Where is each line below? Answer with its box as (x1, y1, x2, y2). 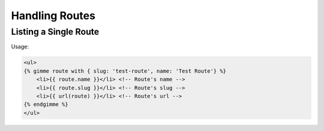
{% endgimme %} (23, 101, 68, 108)
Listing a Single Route (11, 26, 100, 37)
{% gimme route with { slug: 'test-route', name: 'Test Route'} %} (23, 68, 227, 74)
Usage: (11, 43, 29, 50)
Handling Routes (11, 9, 96, 22)
